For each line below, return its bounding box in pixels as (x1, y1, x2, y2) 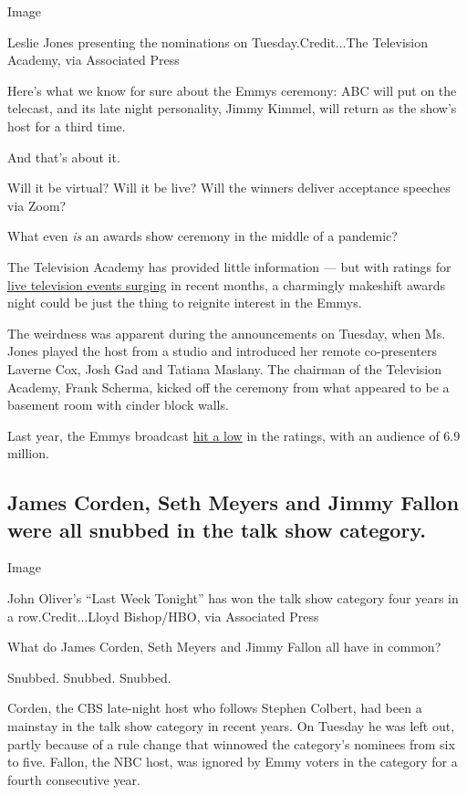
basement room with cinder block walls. (7, 395, 229, 414)
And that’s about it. (7, 147, 120, 166)
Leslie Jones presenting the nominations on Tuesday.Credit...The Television (7, 32, 428, 51)
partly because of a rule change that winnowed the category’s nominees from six (7, 734, 455, 753)
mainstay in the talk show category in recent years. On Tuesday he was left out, (7, 717, 455, 736)
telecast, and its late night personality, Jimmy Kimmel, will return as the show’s (7, 99, 457, 118)
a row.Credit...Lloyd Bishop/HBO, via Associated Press (7, 606, 319, 625)
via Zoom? (7, 195, 67, 214)
